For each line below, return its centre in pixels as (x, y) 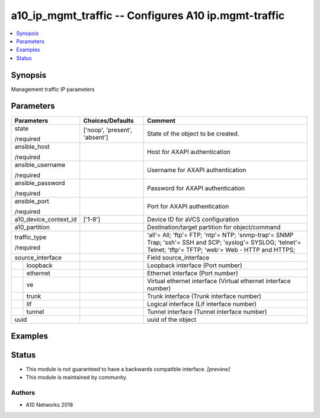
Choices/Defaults (108, 121)
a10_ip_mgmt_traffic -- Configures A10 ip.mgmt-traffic (148, 15)
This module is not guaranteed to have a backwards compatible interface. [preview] (128, 369)
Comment (161, 121)
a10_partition (32, 227)
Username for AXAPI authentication (197, 170)
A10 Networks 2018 (49, 404)
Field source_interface (178, 257)
